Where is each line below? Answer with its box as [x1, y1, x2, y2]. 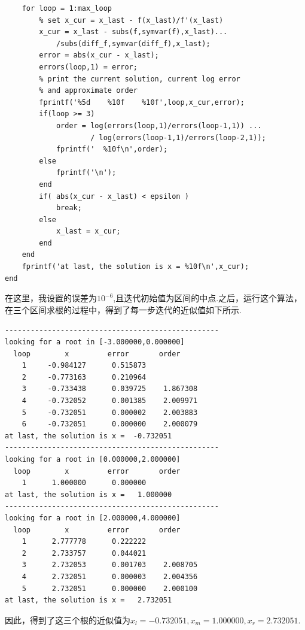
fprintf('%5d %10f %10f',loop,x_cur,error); [39, 98, 245, 107]
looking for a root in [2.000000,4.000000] [5, 513, 181, 522]
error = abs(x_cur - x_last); [39, 51, 159, 60]
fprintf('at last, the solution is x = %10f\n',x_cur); [22, 262, 249, 271]
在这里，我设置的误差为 [5, 292, 97, 304]
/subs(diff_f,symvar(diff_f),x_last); [56, 39, 211, 48]
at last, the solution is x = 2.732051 [5, 596, 172, 605]
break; [56, 204, 82, 213]
